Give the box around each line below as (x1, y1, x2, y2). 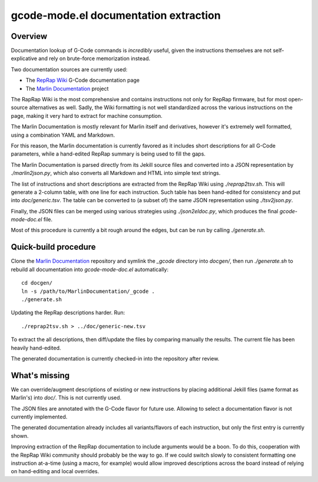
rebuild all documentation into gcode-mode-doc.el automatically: (11, 266, 169, 273)
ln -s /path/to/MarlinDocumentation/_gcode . (21, 288, 155, 295)
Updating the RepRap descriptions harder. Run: (11, 309, 125, 316)
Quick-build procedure (11, 242, 97, 252)
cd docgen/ (21, 280, 53, 286)
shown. (11, 432, 29, 439)
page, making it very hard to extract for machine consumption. (11, 112, 163, 119)
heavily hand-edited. (11, 344, 61, 351)
